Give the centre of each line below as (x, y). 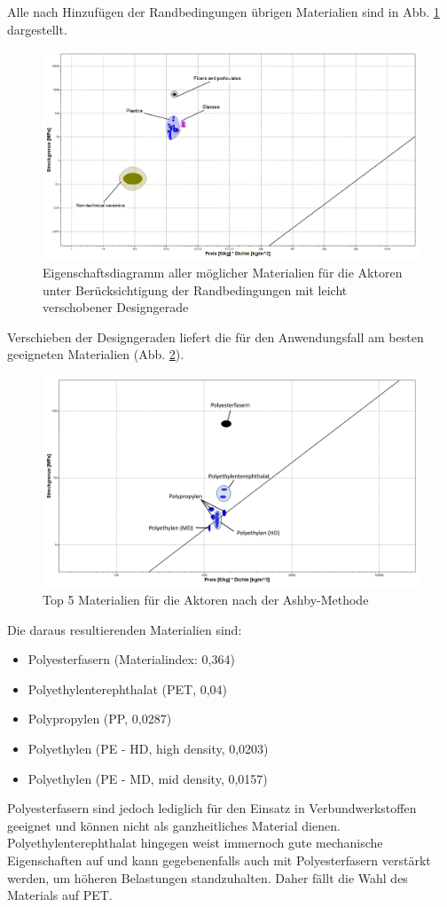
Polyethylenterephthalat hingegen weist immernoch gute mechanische (195, 843)
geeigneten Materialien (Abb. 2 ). (96, 354)
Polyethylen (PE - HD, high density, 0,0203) (148, 749)
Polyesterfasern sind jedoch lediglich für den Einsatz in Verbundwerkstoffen (212, 808)
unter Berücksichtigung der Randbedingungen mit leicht (195, 289)
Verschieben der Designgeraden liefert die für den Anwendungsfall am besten (216, 336)
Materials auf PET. (60, 895)
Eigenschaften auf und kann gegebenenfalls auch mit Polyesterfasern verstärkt (219, 860)
